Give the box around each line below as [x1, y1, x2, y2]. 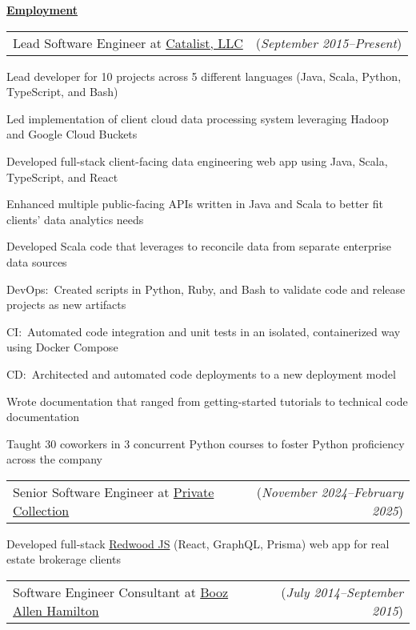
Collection [13, 500, 70, 520]
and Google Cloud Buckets [6, 126, 138, 142]
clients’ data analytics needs [6, 211, 144, 227]
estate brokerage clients [6, 551, 121, 568]
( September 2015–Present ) [255, 33, 402, 52]
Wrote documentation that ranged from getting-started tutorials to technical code [6, 392, 408, 409]
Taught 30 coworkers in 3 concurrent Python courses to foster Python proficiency [6, 435, 405, 451]
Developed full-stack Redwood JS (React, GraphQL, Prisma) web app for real [6, 535, 390, 552]
